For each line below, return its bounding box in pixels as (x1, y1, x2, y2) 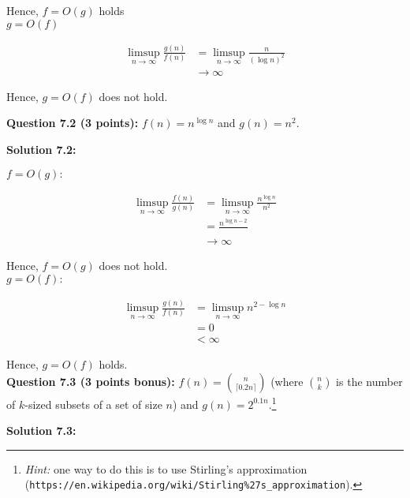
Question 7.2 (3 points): (6, 114, 139, 131)
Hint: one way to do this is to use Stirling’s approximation (24, 460, 307, 477)
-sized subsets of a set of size (24, 395, 162, 412)
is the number (336, 373, 403, 389)
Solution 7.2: (6, 141, 76, 158)
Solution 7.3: (6, 422, 76, 439)
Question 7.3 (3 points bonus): (6, 373, 175, 389)
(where (270, 373, 304, 389)
